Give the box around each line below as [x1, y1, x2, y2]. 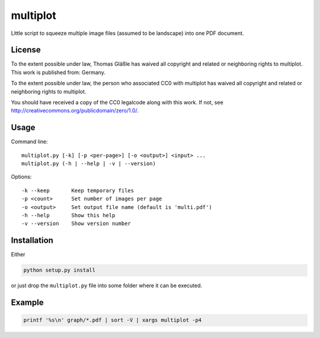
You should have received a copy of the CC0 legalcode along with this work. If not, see [11, 99, 223, 106]
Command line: [11, 138, 49, 145]
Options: [11, 173, 32, 181]
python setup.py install [23, 267, 96, 273]
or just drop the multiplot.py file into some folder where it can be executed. [11, 282, 203, 289]
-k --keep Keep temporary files [21, 187, 135, 194]
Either [11, 251, 26, 258]
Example [11, 298, 44, 308]
